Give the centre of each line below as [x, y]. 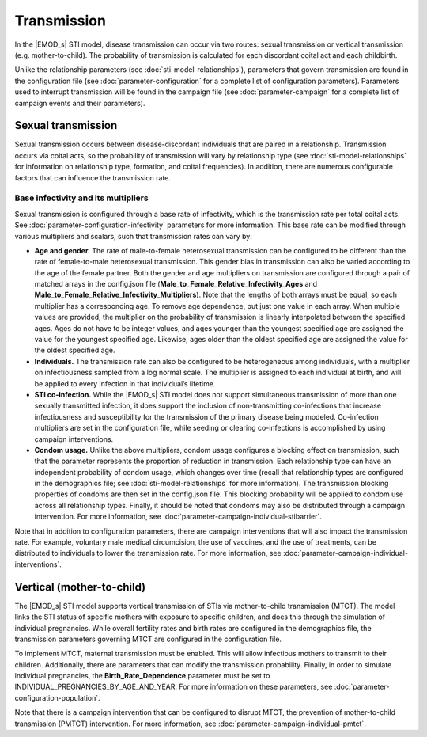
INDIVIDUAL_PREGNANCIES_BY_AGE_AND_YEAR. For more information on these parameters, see [174, 687]
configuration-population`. [57, 697]
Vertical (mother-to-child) [80, 587]
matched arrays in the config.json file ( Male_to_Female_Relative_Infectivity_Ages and [176, 284]
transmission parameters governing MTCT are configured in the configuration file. [148, 639]
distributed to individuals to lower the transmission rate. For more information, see [148, 553]
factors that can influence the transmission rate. [93, 177]
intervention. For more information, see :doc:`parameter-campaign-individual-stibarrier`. [178, 517]
